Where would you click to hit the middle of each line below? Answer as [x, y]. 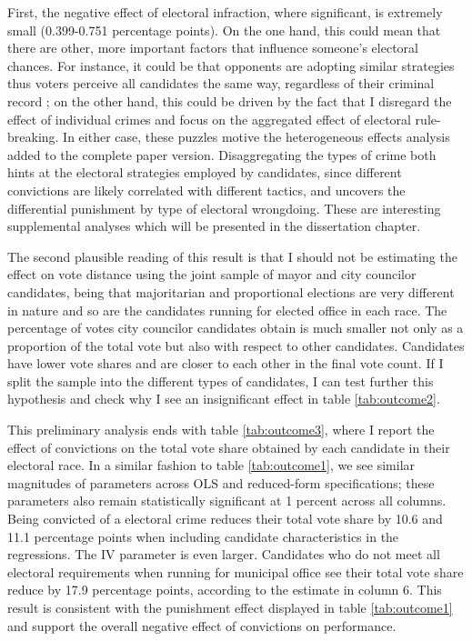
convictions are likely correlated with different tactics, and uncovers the [206, 190]
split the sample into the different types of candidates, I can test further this [221, 381]
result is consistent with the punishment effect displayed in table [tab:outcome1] [230, 607]
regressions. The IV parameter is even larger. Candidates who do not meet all [224, 554]
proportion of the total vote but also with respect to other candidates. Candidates [236, 345]
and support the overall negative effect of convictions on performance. [202, 625]
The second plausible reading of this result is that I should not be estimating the [232, 256]
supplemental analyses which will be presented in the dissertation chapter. [214, 226]
